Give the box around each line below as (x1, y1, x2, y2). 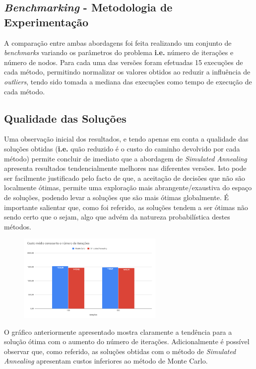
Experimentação (4, 14, 89, 29)
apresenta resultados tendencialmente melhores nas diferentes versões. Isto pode (4, 163, 247, 173)
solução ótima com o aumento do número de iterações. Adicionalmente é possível (4, 336, 250, 347)
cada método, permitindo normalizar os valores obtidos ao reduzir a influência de (4, 67, 251, 77)
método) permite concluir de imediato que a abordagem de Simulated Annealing (4, 153, 247, 163)
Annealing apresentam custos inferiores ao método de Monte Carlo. (4, 356, 208, 366)
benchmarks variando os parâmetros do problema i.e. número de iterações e (4, 47, 234, 58)
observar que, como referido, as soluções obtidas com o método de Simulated (4, 346, 236, 356)
